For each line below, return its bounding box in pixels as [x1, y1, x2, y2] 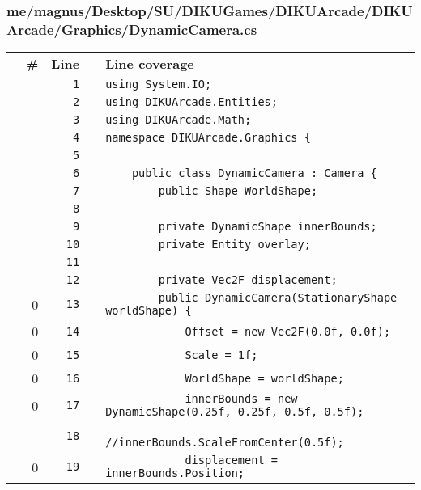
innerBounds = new [185, 392, 298, 406]
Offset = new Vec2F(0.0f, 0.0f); [185, 324, 391, 338]
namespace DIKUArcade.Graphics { [105, 131, 311, 145]
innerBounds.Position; [105, 467, 245, 480]
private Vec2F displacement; [158, 273, 338, 287]
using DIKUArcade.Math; [105, 113, 252, 127]
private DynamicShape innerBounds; [158, 220, 377, 234]
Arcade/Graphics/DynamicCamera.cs [6, 19, 257, 39]
